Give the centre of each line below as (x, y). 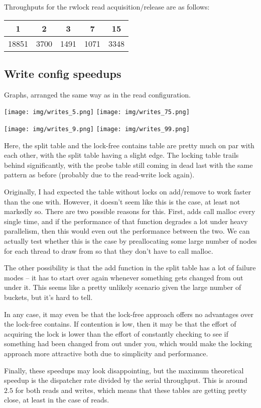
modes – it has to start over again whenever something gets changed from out (124, 277)
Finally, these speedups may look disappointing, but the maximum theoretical (124, 370)
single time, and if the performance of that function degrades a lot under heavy (126, 221)
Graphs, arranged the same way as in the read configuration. (97, 94)
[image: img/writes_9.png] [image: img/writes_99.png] (97, 129)
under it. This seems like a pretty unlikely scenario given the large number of (123, 287)
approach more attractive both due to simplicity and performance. (106, 353)
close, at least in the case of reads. (57, 400)
